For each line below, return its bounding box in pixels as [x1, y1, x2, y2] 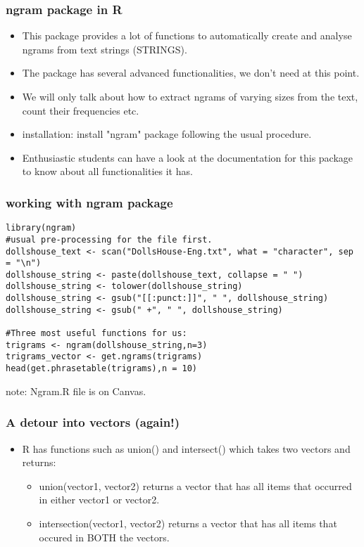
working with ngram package [6, 193, 173, 211]
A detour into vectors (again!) [6, 413, 180, 431]
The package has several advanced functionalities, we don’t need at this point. [22, 65, 360, 80]
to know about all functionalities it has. [22, 164, 193, 179]
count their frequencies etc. [22, 103, 139, 117]
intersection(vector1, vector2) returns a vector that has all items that [39, 515, 337, 530]
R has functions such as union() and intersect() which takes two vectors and [22, 441, 351, 456]
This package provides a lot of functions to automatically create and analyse [22, 28, 352, 43]
